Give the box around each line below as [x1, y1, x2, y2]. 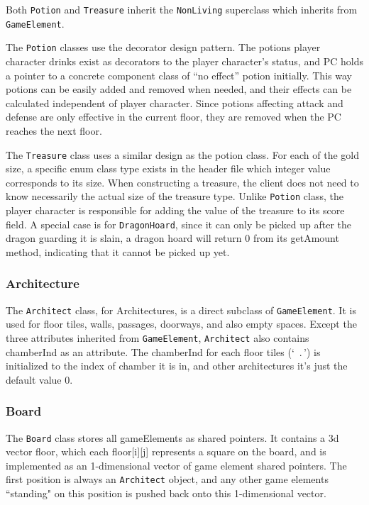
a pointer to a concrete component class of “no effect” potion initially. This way [6, 67, 352, 82]
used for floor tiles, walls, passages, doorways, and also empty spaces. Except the [6, 316, 357, 331]
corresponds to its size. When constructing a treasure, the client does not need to [6, 174, 359, 189]
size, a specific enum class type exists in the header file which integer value [6, 161, 331, 176]
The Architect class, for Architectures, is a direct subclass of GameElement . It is [6, 302, 356, 317]
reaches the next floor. [6, 123, 102, 138]
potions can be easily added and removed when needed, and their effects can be [6, 82, 352, 96]
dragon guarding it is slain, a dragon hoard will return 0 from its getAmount [6, 231, 339, 245]
